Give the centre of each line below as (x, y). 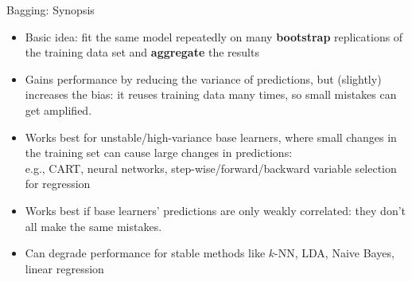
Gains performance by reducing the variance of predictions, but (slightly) (203, 78)
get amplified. (58, 110)
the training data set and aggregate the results (142, 52)
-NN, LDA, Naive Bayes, (334, 253)
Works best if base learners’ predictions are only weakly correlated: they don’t (216, 210)
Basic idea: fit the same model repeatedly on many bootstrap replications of (214, 36)
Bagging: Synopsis (51, 10)
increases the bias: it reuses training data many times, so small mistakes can (211, 94)
